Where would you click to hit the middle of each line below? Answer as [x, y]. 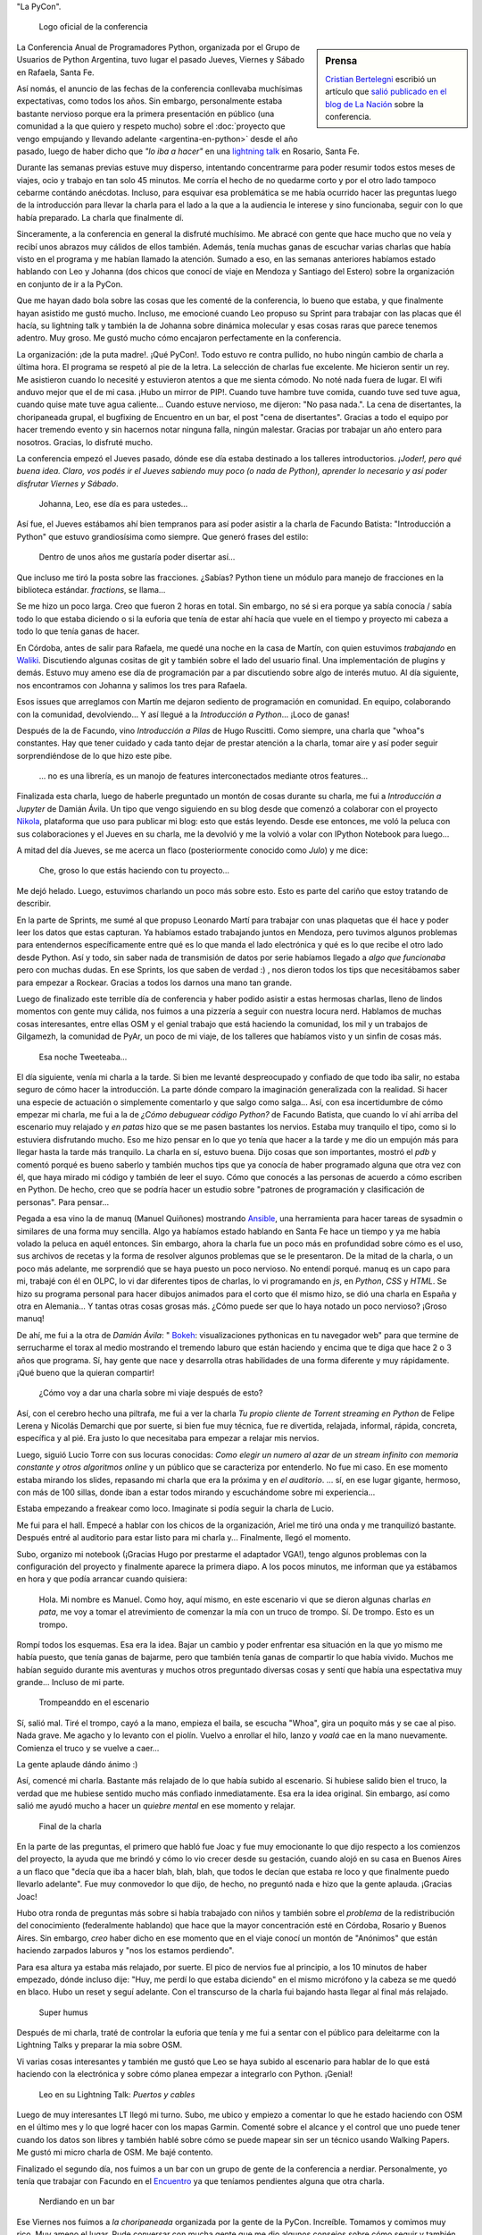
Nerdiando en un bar [77, 2201]
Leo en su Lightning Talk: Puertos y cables [117, 2094]
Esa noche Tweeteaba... [83, 1057]
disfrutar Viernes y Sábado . [68, 484]
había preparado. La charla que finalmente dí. [100, 217]
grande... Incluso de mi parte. [71, 1683]
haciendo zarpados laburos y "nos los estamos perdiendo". [125, 1951]
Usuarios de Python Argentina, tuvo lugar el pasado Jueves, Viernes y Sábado [161, 60]
